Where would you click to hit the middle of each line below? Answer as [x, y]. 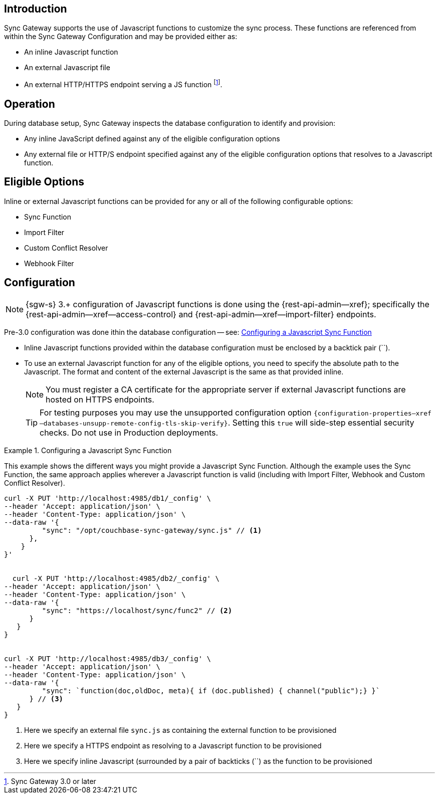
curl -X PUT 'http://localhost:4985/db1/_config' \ [108, 498]
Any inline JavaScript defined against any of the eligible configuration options [152, 138]
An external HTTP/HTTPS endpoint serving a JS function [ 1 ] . [123, 84]
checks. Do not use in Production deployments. [129, 432]
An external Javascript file [67, 68]
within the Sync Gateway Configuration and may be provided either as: [121, 37]
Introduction [36, 9]
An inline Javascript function [71, 52]
